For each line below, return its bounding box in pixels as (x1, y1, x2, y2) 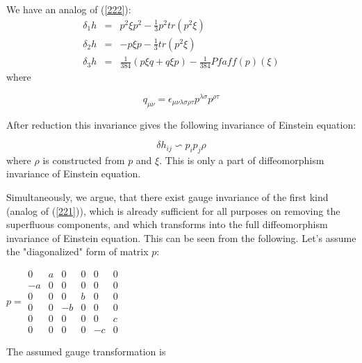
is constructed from (42, 152, 125, 167)
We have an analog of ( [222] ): (6, 2, 131, 16)
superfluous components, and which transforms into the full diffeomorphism (6, 217, 328, 232)
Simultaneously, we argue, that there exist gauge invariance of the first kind (6, 190, 329, 204)
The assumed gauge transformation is (6, 344, 166, 359)
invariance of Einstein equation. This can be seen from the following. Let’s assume (6, 230, 356, 245)
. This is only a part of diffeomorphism (159, 152, 324, 167)
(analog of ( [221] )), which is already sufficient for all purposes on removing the (6, 203, 340, 218)
